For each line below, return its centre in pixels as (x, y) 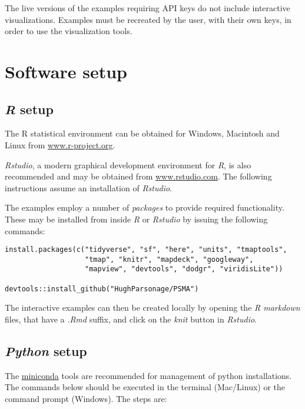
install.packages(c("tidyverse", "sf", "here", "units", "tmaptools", (146, 250)
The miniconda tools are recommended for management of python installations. (148, 375)
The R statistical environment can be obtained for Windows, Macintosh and (142, 133)
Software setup (66, 71)
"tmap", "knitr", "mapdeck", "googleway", (169, 259)
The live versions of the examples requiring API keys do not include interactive (147, 8)
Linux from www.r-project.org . (60, 144)
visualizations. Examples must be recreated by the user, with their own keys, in (148, 19)
